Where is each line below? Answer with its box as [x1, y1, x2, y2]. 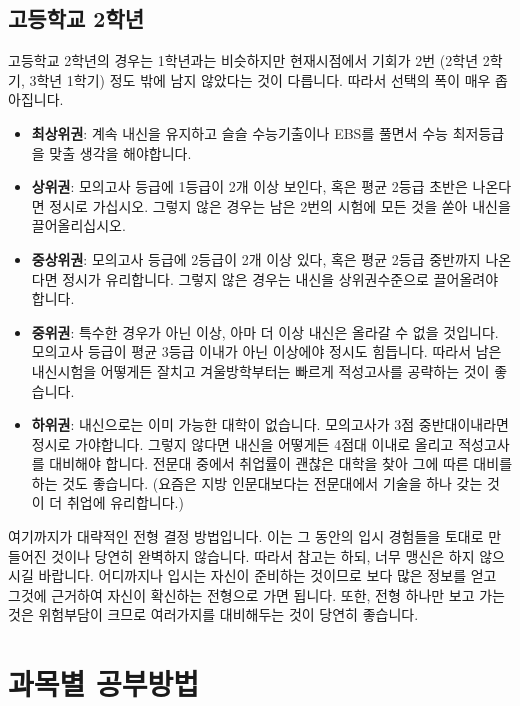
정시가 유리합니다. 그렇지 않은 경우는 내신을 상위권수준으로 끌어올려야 [62, 268, 499, 289]
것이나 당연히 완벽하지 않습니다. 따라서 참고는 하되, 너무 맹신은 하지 [51, 545, 475, 566]
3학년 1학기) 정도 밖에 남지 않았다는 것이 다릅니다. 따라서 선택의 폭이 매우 [29, 69, 491, 90]
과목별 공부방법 [8, 663, 200, 704]
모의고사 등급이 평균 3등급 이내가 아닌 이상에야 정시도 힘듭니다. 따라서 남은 [31, 341, 502, 362]
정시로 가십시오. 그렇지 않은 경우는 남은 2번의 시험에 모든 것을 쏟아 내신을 [49, 195, 511, 216]
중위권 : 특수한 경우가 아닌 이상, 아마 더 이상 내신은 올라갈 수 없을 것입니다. [31, 321, 499, 342]
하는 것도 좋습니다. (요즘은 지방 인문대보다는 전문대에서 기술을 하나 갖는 [31, 472, 483, 493]
